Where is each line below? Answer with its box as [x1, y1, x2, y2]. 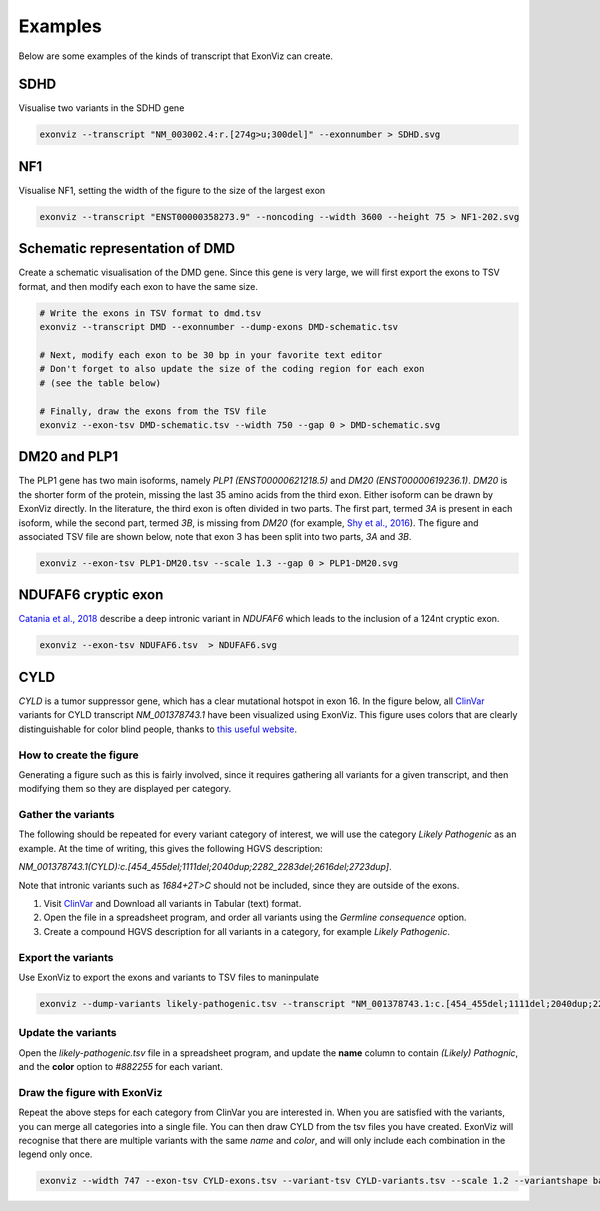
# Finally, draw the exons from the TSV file [39, 405, 267, 417]
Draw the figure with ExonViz [18, 1085, 163, 1099]
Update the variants [18, 1026, 117, 1040]
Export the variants [18, 950, 114, 964]
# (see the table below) [39, 377, 162, 389]
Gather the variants [18, 808, 115, 822]
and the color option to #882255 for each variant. [18, 1061, 224, 1072]
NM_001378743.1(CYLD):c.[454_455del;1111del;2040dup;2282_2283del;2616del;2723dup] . [18, 861, 392, 873]
